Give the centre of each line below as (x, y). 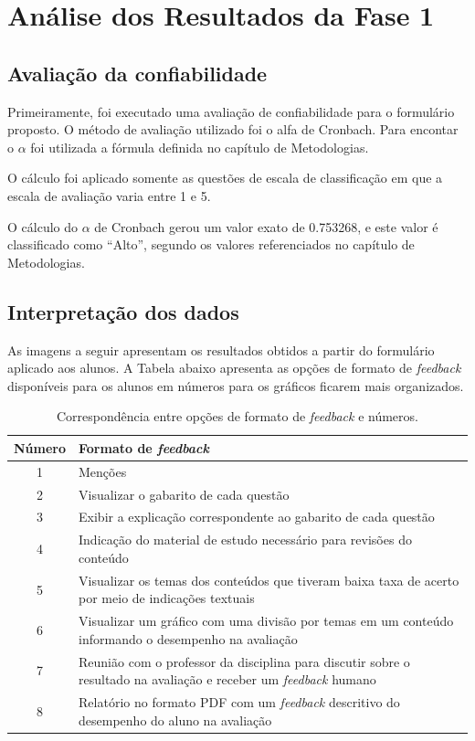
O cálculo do (42, 226)
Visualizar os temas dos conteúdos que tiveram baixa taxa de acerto (269, 580)
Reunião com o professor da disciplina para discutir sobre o (244, 661)
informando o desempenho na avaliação (188, 638)
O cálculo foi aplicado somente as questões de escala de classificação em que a (225, 178)
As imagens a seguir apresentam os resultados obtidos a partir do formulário (221, 349)
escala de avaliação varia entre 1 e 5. (109, 195)
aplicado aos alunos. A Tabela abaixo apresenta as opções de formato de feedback (234, 368)
